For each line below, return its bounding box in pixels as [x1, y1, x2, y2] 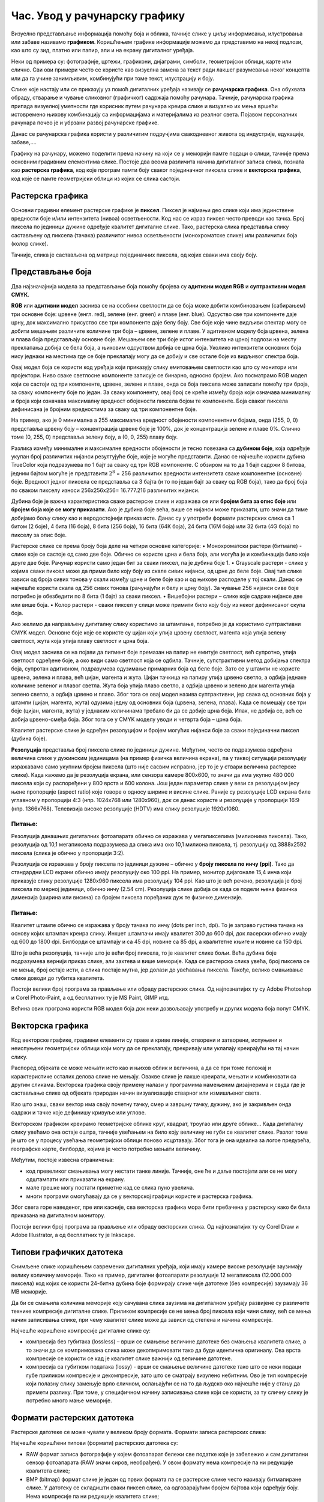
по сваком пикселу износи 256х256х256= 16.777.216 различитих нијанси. [11, 487, 200, 494]
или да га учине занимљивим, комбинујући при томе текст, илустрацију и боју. [11, 74, 214, 82]
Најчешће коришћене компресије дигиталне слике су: [11, 1327, 151, 1334]
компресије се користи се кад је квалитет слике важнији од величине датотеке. [26, 1355, 232, 1362]
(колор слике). [11, 240, 49, 248]
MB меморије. [11, 1288, 48, 1295]
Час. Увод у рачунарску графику [11, 9, 185, 22]
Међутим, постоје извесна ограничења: [11, 1157, 114, 1164]
